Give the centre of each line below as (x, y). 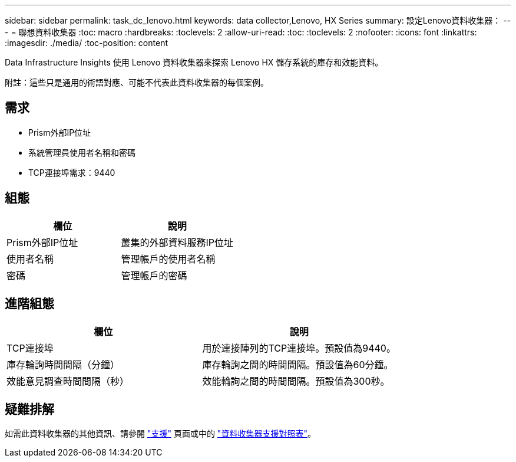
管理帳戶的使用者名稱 (168, 259)
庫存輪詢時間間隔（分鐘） (63, 364)
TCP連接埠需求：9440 (72, 172)
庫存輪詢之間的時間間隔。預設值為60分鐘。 (298, 364)
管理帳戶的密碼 (154, 275)
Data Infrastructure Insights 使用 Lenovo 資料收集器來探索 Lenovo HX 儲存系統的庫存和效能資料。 (194, 62)
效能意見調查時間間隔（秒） (68, 381)
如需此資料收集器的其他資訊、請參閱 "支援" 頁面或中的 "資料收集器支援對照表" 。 (160, 434)
